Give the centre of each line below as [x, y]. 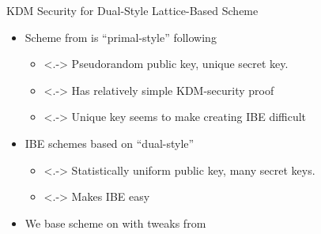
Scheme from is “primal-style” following [121, 37]
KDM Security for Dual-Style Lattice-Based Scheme [132, 10]
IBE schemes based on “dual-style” [110, 143]
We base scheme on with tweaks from [115, 223]
